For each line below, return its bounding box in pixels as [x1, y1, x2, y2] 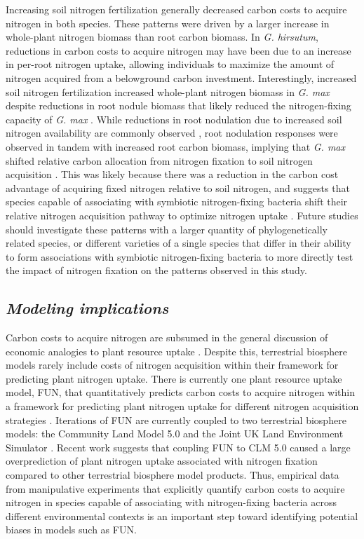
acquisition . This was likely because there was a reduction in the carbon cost [6, 167, 339, 182]
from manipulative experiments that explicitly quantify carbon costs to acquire [6, 481, 345, 496]
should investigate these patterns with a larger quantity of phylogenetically [6, 221, 328, 236]
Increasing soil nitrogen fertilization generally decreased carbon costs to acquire [6, 2, 347, 16]
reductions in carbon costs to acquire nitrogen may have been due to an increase [6, 43, 351, 57]
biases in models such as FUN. [6, 522, 137, 537]
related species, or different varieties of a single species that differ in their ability [6, 236, 351, 250]
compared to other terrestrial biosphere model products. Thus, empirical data [6, 468, 339, 482]
